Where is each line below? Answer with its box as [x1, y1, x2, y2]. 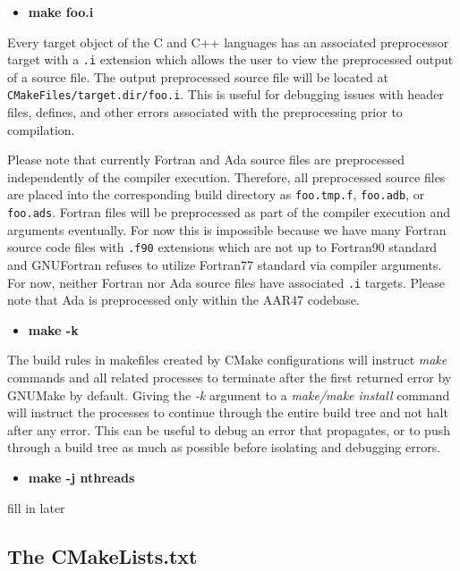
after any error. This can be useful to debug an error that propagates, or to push [7, 420, 450, 439]
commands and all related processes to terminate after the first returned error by [7, 368, 452, 387]
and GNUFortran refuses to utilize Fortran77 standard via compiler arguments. [7, 256, 442, 274]
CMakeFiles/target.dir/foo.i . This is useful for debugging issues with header [7, 85, 444, 104]
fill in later [7, 498, 65, 516]
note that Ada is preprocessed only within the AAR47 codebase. [7, 290, 360, 309]
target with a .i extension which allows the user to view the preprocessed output [7, 50, 454, 69]
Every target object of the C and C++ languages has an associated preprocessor [7, 32, 449, 51]
